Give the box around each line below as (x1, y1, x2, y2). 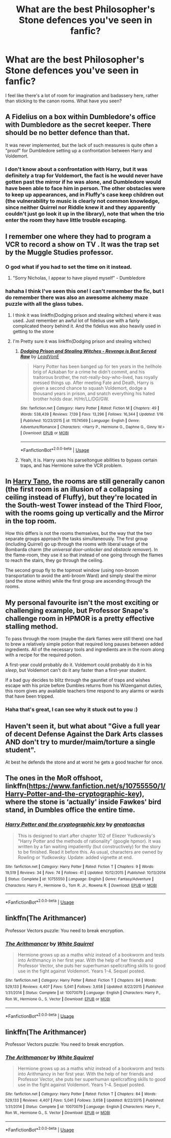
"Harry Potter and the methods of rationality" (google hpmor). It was (17, 838, 161, 844)
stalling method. (5, 622, 59, 631)
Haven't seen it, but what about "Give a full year (5, 722, 160, 730)
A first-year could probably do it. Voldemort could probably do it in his (5, 662, 152, 668)
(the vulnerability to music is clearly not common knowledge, (5, 197, 160, 204)
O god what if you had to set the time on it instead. (5, 263, 132, 270)
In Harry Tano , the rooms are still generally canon (5, 477, 165, 485)
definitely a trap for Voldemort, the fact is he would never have (5, 172, 163, 179)
